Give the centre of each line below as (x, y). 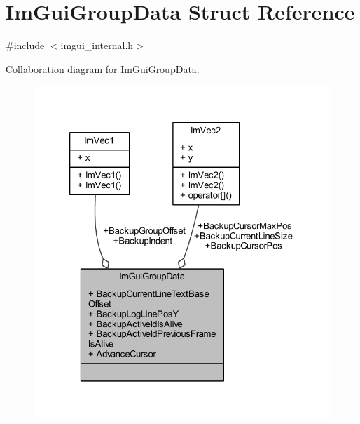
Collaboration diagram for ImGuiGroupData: (103, 68)
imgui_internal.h (97, 45)
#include (25, 45)
